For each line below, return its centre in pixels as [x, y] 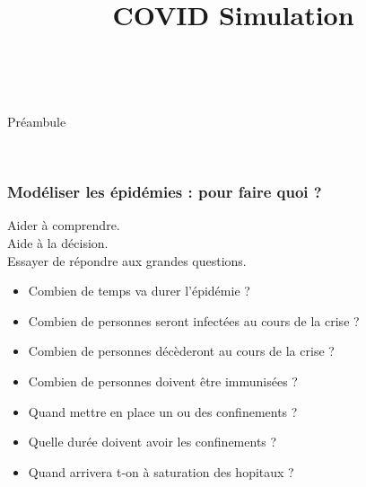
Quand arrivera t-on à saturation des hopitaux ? [161, 471]
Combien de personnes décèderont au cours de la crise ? [181, 351]
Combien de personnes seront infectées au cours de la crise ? [194, 320]
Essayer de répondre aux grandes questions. [127, 260]
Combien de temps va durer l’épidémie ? [139, 291]
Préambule [37, 121]
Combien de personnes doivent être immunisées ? [163, 381]
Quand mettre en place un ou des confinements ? [163, 411]
